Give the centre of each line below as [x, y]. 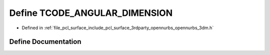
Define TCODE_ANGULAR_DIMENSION [91, 13]
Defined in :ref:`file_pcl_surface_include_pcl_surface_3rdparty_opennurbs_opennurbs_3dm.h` [118, 28]
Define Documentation [45, 42]
